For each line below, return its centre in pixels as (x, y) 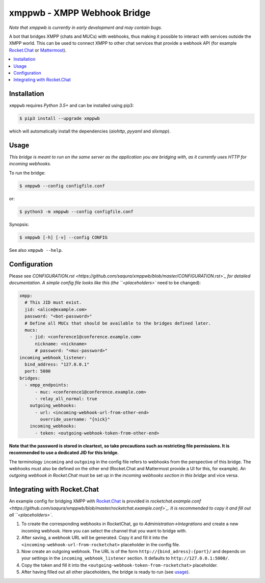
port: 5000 (38, 371)
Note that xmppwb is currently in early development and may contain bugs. (86, 27)
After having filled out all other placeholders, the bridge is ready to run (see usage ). (106, 572)
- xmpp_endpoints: (47, 385)
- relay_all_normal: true (66, 398)
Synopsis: (19, 224)
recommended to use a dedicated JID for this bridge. (64, 453)
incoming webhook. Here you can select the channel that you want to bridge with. (104, 530)
